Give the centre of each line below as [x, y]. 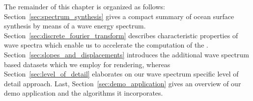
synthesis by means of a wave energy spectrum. [75, 26]
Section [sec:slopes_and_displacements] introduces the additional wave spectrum [126, 54]
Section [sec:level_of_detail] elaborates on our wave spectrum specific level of [121, 74]
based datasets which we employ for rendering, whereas [87, 64]
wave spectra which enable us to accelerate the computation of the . [106, 45]
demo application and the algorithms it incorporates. [84, 93]
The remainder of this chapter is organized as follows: [84, 6]
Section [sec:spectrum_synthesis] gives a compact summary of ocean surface [119, 16]
